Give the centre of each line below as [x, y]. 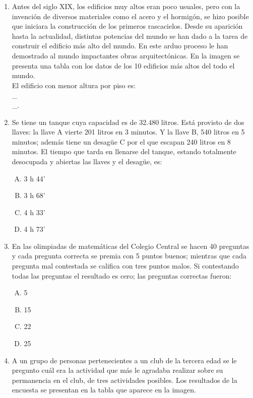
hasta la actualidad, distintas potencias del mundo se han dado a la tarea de [130, 36]
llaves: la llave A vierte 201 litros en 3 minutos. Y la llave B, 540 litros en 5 [128, 132]
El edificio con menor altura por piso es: [74, 85]
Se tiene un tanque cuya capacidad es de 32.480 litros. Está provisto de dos [128, 122]
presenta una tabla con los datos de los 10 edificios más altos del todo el [123, 65]
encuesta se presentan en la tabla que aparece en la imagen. [104, 390]
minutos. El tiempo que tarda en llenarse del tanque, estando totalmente [124, 151]
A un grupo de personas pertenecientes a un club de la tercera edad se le [124, 360]
